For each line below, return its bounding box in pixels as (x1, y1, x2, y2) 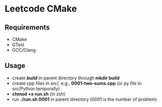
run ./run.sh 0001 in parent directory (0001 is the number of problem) (12, 96, 157, 102)
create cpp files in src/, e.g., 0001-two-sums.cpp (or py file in (12, 80, 142, 86)
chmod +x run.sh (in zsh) (12, 91, 66, 97)
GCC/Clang (12, 47, 36, 53)
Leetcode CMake (5, 3, 77, 15)
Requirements (5, 23, 50, 32)
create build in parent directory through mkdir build (12, 75, 120, 81)
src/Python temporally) (12, 85, 60, 91)
